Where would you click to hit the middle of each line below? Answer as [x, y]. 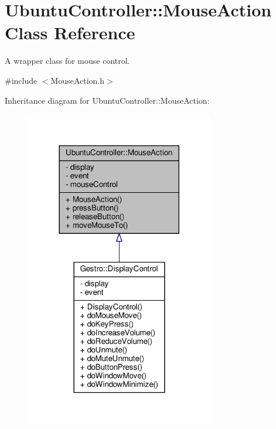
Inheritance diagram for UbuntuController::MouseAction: [107, 100]
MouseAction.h [78, 80]
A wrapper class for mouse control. [67, 61]
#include [21, 80]
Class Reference [70, 33]
